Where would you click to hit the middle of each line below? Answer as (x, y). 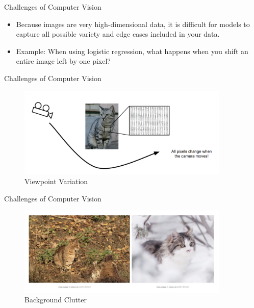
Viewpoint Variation (56, 181)
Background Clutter (56, 300)
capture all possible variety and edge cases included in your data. (118, 34)
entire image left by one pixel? (63, 61)
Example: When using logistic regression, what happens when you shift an (132, 51)
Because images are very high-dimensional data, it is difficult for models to (133, 24)
